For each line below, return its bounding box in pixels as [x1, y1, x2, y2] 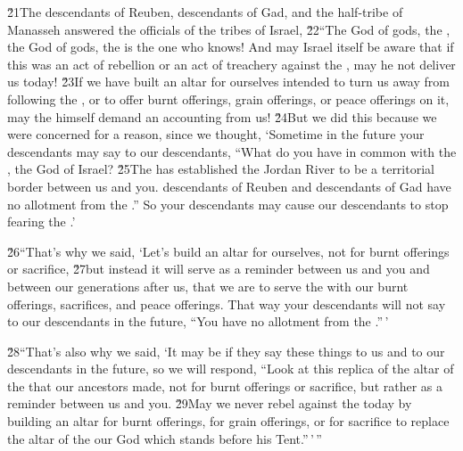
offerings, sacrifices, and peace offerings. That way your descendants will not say [7, 294, 446, 313]
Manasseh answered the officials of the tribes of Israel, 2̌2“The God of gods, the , [7, 20, 451, 38]
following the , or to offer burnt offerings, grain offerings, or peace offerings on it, [7, 89, 450, 108]
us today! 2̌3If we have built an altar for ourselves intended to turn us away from [7, 72, 450, 91]
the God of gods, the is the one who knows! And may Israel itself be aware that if [7, 37, 454, 56]
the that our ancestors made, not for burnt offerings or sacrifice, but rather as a [7, 376, 443, 395]
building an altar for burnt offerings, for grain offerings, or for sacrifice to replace [7, 412, 450, 430]
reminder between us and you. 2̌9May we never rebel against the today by [7, 394, 412, 413]
